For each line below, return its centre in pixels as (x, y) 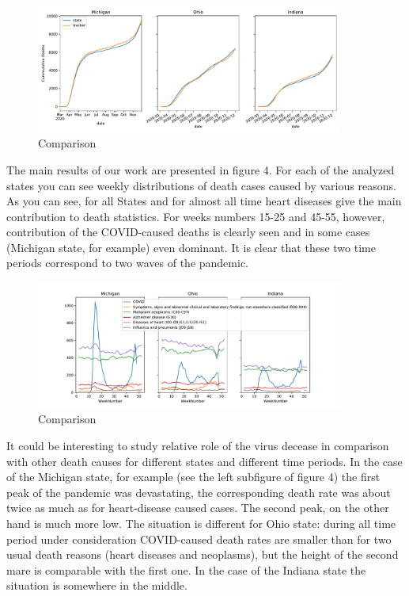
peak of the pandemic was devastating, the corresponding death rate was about (199, 492)
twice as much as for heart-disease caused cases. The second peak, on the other (198, 508)
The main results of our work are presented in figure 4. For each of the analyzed (201, 169)
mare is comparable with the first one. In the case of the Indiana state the (186, 569)
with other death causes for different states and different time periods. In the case (204, 461)
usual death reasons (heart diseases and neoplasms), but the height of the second (203, 554)
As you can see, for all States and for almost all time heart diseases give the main (204, 201)
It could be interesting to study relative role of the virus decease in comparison (198, 445)
